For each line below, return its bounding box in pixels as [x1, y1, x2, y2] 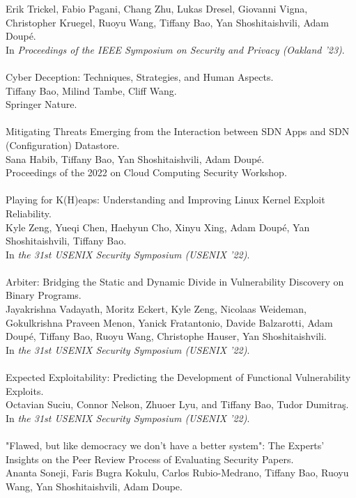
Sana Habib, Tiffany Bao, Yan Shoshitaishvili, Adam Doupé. [6, 151, 265, 166]
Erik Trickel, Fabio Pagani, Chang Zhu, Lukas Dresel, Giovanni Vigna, [6, 1, 308, 15]
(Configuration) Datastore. [6, 137, 120, 152]
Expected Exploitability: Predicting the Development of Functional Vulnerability [6, 370, 351, 384]
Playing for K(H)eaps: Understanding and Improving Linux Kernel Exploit [6, 192, 325, 207]
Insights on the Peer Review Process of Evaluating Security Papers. [6, 451, 294, 466]
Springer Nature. [6, 97, 77, 111]
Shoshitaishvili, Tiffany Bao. [6, 233, 127, 248]
